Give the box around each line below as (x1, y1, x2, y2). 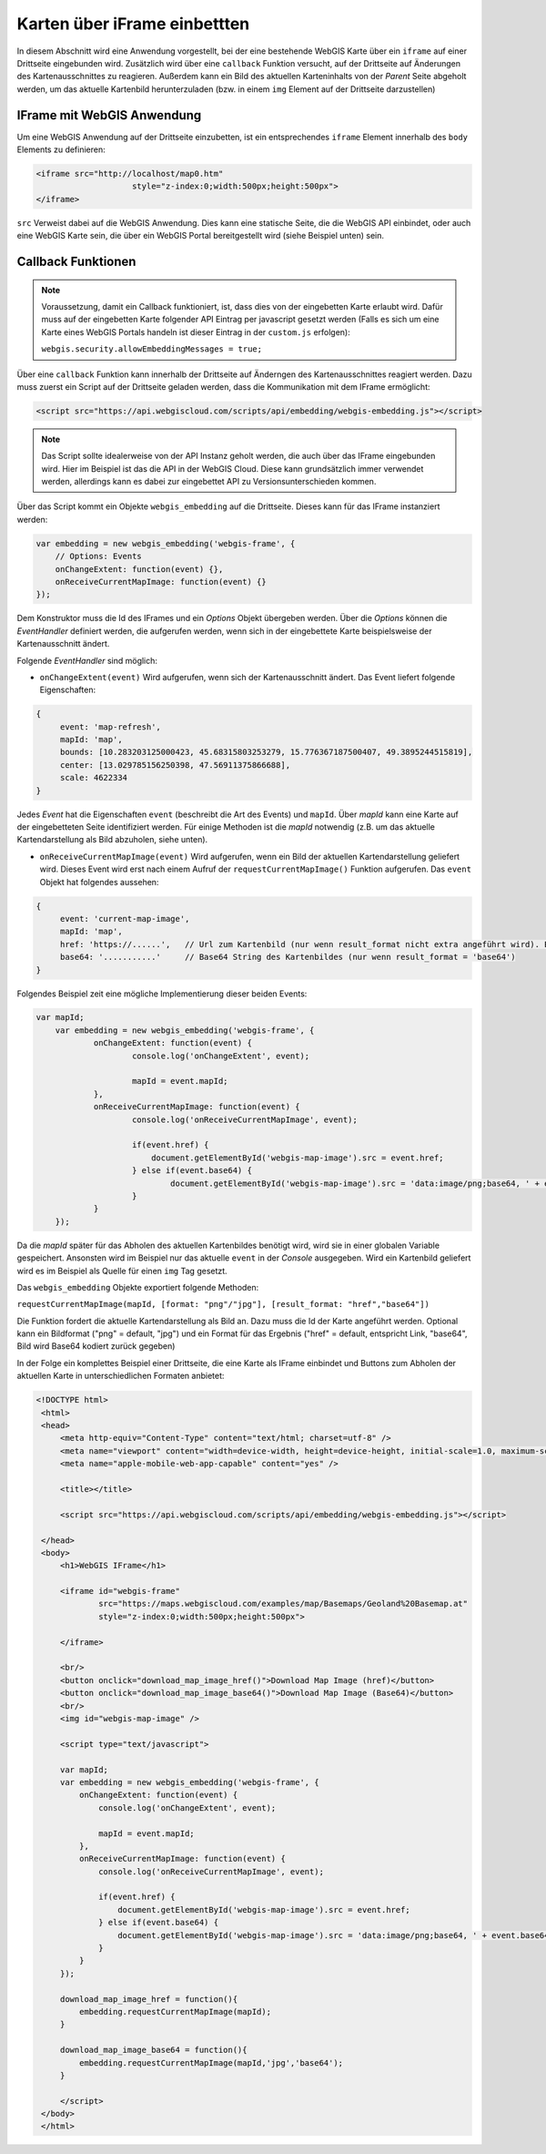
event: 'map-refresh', (59, 721, 161, 732)
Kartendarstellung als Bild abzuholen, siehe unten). (16, 834, 208, 845)
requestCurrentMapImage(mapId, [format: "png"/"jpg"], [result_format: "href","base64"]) (16, 1299, 430, 1310)
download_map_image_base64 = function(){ (59, 2045, 248, 2056)
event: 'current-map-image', (59, 914, 190, 924)
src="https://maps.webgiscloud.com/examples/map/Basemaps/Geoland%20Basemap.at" (98, 1598, 469, 1609)
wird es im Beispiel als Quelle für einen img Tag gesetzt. (16, 1265, 227, 1276)
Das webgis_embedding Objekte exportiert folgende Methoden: (16, 1281, 259, 1292)
